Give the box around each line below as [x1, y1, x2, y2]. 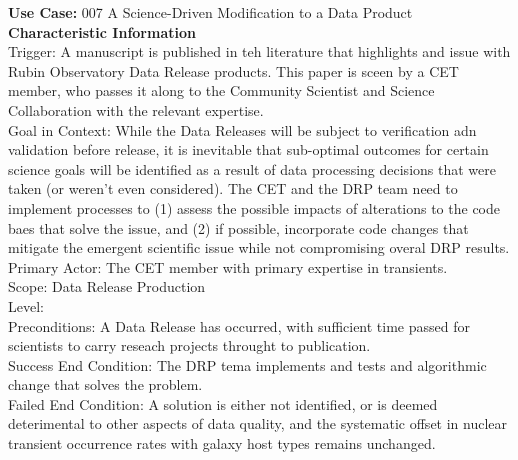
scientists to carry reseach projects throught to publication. [8, 335, 371, 356]
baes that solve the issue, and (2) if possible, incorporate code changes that [8, 217, 469, 238]
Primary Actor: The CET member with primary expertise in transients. [8, 256, 448, 277]
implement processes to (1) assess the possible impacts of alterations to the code [8, 197, 501, 218]
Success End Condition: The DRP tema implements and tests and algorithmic [8, 354, 487, 375]
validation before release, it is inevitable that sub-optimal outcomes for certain [8, 139, 489, 160]
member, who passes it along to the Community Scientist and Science [8, 80, 435, 101]
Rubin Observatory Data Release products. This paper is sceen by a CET [8, 60, 459, 81]
